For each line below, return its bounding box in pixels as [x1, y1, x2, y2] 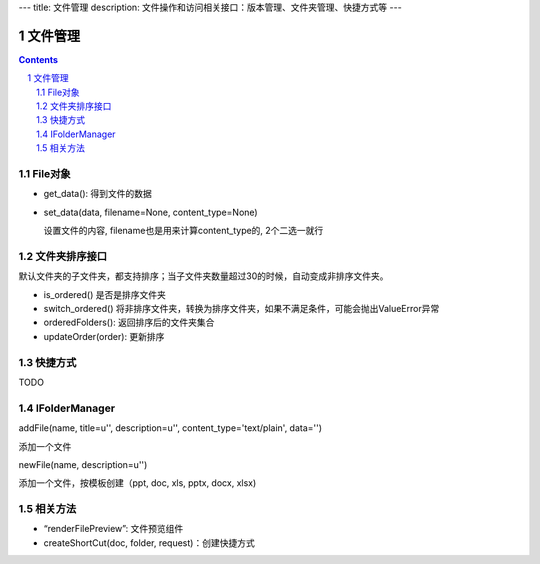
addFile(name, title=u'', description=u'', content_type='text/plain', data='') [18, 422, 323, 434]
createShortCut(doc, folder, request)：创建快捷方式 [43, 536, 255, 549]
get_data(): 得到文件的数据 [43, 188, 152, 200]
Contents [18, 53, 59, 65]
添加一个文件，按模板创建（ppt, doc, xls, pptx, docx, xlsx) [18, 477, 257, 489]
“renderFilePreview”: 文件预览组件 [43, 523, 184, 535]
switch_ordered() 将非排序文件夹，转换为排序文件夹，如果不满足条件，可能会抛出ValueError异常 [43, 303, 440, 315]
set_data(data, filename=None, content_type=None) [43, 206, 259, 218]
